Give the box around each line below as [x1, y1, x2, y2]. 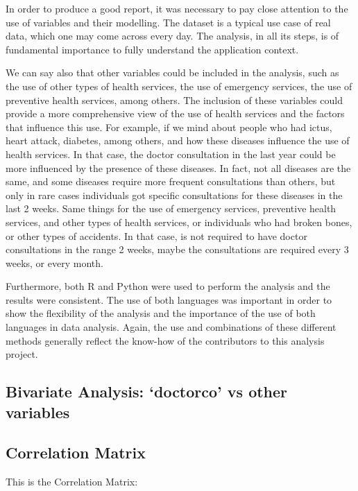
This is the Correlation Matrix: [6, 474, 138, 489]
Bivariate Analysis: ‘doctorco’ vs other [6, 381, 288, 402]
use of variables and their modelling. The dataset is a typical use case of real [6, 15, 331, 29]
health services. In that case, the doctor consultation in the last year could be [6, 146, 336, 161]
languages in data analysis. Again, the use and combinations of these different [6, 320, 336, 334]
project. [6, 347, 38, 361]
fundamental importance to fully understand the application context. [6, 42, 299, 56]
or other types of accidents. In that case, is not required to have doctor [6, 228, 307, 243]
